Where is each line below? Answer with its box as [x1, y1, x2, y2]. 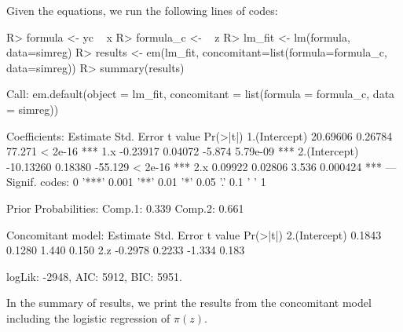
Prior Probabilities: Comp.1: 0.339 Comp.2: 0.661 [6, 199, 244, 216]
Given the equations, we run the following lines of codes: [6, 2, 278, 18]
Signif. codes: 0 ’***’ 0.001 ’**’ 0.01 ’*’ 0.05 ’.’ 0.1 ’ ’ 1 [6, 173, 266, 190]
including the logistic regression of [6, 309, 170, 326]
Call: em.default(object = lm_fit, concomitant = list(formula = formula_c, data [6, 86, 395, 102]
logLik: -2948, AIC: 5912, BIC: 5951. [6, 268, 182, 284]
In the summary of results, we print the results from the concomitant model [6, 294, 372, 311]
